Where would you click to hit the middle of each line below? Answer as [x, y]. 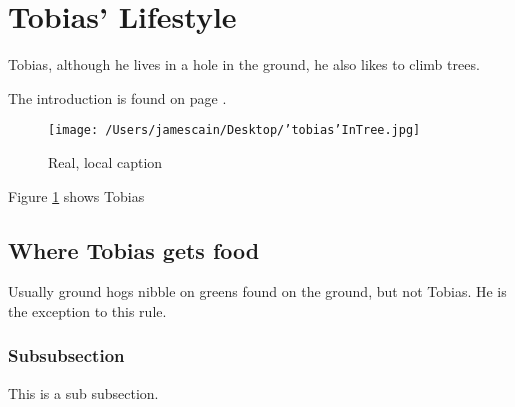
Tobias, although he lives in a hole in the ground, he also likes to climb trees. [244, 64]
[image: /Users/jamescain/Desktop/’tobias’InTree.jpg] [234, 130]
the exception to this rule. [87, 310]
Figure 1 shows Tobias [76, 195]
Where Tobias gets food [134, 249]
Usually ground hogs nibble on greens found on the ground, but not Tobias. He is [257, 291]
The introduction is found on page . [117, 97]
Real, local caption [105, 161]
